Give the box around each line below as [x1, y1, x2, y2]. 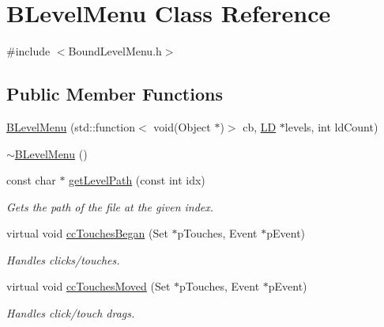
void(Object [153, 118, 211, 135]
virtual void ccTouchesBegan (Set [6, 225, 168, 241]
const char [6, 172, 56, 188]
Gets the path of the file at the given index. [6, 198, 214, 215]
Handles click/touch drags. [6, 305, 135, 321]
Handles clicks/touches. [6, 251, 120, 268]
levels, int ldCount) [284, 118, 378, 135]
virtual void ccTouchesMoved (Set [6, 278, 171, 295]
